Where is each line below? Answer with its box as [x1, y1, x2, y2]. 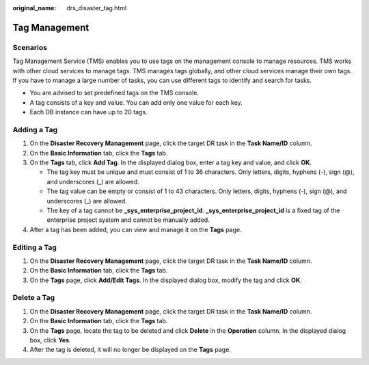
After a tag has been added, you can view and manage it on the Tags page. [29, 225, 242, 234]
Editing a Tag [12, 242, 57, 252]
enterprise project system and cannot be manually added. [46, 216, 210, 224]
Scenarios [12, 42, 48, 52]
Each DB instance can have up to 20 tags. [29, 108, 148, 116]
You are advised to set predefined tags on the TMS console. [29, 89, 200, 97]
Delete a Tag [12, 293, 55, 303]
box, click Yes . [29, 336, 71, 344]
